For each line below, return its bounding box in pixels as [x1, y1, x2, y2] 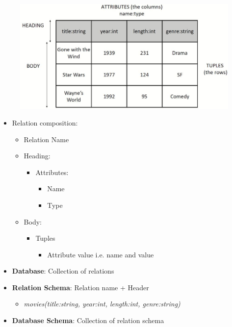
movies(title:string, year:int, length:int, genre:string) [24, 299, 180, 309]
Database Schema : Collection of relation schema [12, 315, 164, 326]
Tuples [35, 233, 55, 243]
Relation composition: [12, 117, 78, 127]
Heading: [24, 151, 51, 161]
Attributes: [35, 167, 69, 177]
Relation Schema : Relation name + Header [12, 282, 149, 292]
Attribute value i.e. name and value [47, 249, 154, 259]
